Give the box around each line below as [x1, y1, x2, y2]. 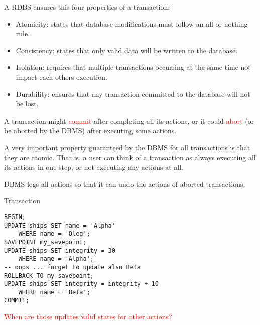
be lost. [16, 98, 39, 109]
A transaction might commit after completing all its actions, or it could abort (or [4, 115, 254, 126]
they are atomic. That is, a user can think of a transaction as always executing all [4, 152, 256, 162]
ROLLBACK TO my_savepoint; [4, 272, 94, 279]
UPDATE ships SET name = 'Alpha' [4, 222, 115, 229]
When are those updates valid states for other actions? [4, 311, 172, 322]
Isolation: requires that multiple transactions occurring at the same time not [16, 62, 251, 72]
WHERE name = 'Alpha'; [18, 255, 94, 263]
